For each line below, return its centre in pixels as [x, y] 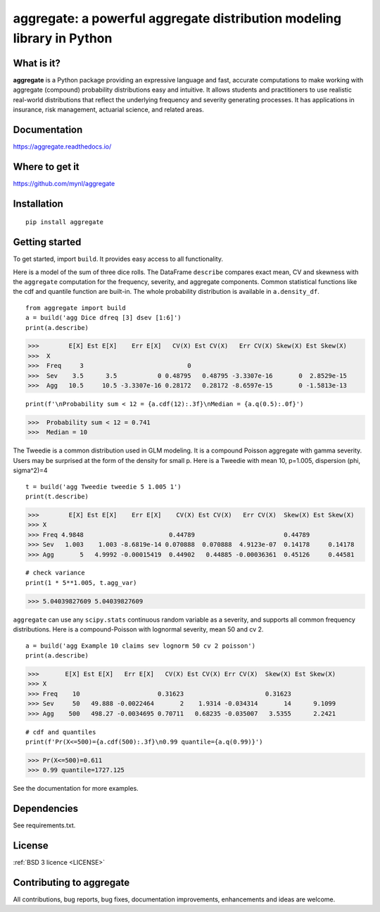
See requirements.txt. [44, 825]
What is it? [37, 63]
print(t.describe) [57, 496]
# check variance [55, 573]
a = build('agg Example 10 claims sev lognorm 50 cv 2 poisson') [141, 646]
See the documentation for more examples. [76, 789]
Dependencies [46, 809]
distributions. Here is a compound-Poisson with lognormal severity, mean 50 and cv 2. [138, 629]
